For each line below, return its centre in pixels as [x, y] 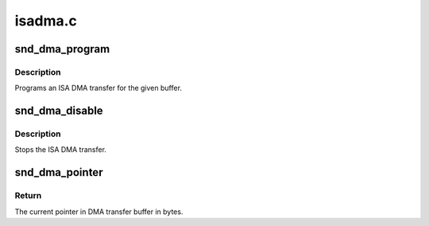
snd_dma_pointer [59, 172]
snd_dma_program [62, 49]
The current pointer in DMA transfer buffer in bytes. [99, 212]
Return [28, 196]
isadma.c [46, 21]
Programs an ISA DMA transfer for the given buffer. [99, 88]
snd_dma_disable [59, 111]
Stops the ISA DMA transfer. [61, 150]
